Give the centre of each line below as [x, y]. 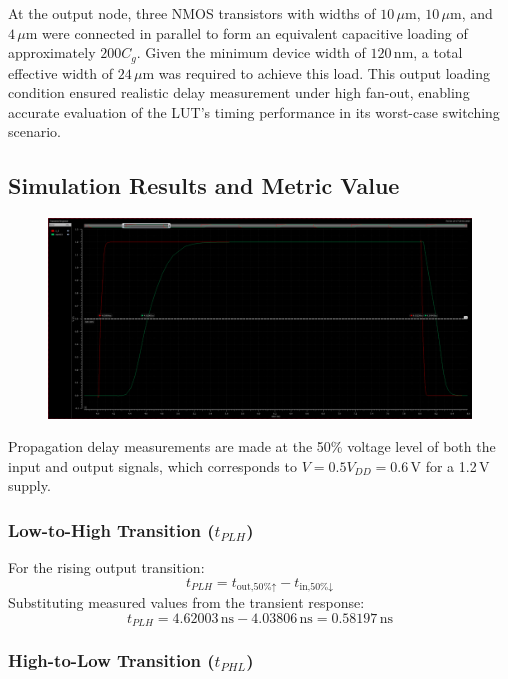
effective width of [60, 72]
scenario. [35, 131]
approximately [52, 52]
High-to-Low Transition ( [111, 660]
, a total [438, 52]
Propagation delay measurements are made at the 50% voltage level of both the [252, 446]
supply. [29, 485]
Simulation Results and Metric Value [204, 185]
